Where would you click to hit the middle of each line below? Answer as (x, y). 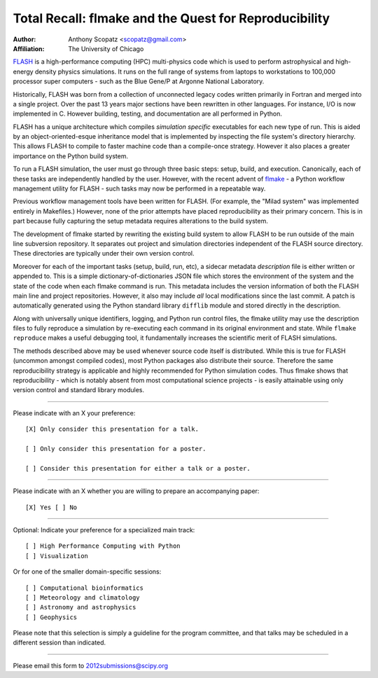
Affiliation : (29, 48)
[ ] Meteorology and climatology (83, 597)
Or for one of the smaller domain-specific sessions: (87, 572)
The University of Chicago (106, 48)
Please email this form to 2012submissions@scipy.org (90, 665)
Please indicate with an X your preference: (74, 413)
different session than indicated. (59, 643)
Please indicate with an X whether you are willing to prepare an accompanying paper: (136, 491)
